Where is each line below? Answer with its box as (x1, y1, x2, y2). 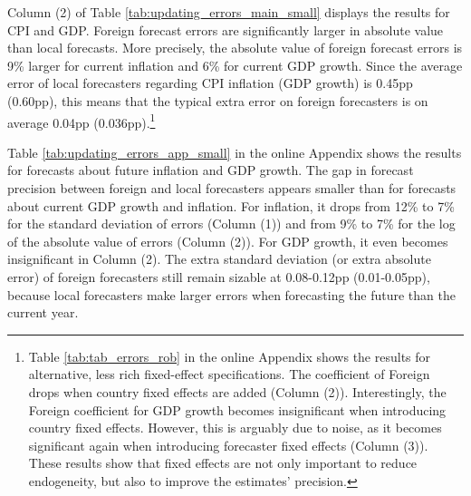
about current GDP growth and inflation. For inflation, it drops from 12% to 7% (7, 196, 455, 215)
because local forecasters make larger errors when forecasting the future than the (7, 285, 456, 304)
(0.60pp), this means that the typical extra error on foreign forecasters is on (7, 91, 428, 110)
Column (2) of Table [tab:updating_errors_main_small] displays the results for (7, 3, 450, 21)
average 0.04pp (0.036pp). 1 (7, 110, 156, 131)
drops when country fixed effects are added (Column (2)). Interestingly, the (28, 382, 447, 401)
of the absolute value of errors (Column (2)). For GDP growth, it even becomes (7, 231, 448, 250)
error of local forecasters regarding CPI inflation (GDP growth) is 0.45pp (7, 73, 413, 92)
